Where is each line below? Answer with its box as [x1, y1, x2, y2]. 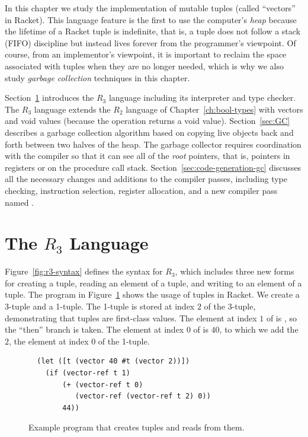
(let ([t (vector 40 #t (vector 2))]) [37, 357, 190, 366]
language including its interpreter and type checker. [108, 91, 296, 104]
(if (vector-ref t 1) [45, 368, 130, 377]
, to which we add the [219, 323, 299, 336]
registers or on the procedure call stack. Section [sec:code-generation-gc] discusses [5, 161, 301, 173]
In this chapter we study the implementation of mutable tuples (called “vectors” [5, 2, 296, 14]
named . [5, 196, 34, 208]
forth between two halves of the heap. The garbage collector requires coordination [5, 138, 301, 150]
